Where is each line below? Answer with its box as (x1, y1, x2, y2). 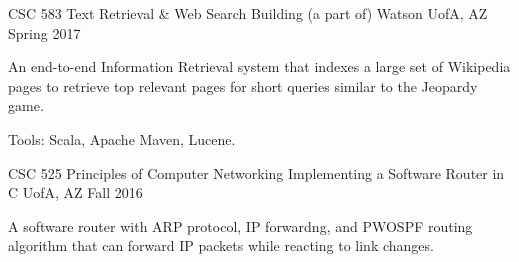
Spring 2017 (8, 22, 81, 43)
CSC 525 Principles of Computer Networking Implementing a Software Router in (8, 162, 505, 183)
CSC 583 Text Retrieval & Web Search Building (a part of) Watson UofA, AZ (8, 3, 488, 23)
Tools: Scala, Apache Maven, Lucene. (8, 128, 236, 149)
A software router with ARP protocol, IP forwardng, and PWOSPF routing (8, 215, 473, 236)
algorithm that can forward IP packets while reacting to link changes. (8, 235, 434, 256)
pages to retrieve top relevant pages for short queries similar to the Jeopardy (8, 75, 478, 96)
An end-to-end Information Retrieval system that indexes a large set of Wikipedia (8, 56, 511, 77)
